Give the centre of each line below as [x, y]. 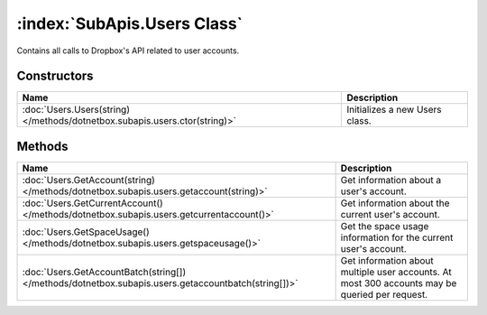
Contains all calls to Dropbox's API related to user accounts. [128, 51]
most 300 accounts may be [399, 283]
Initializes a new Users [394, 110]
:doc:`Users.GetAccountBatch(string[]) [104, 272]
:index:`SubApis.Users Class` [130, 23]
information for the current [397, 237]
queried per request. [384, 294]
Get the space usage [385, 226]
